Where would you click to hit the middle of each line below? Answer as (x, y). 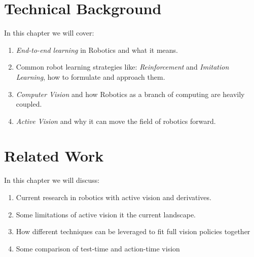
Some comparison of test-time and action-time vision (98, 248)
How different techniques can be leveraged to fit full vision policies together (133, 231)
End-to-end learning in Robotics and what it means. (97, 50)
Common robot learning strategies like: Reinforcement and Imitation (122, 67)
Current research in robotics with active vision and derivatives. (114, 197)
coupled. (29, 104)
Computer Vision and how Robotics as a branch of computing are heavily (130, 94)
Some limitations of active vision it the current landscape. (106, 214)
